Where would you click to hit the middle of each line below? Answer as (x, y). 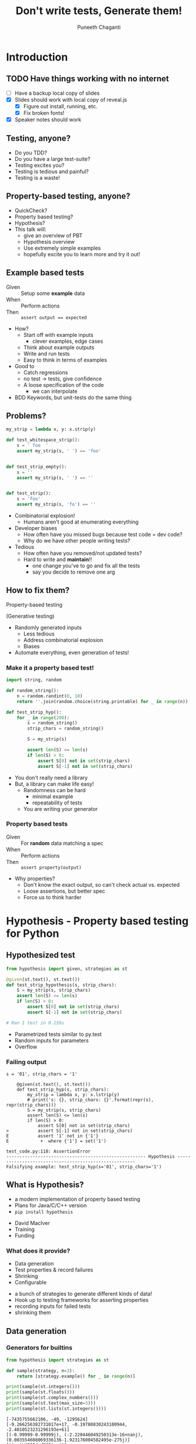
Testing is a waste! (37, 177)
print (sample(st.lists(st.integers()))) (57, 1409)
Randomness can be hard (54, 790)
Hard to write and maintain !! (58, 559)
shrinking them (33, 1313)
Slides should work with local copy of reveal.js (71, 100)
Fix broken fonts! (44, 112)
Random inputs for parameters (52, 1040)
